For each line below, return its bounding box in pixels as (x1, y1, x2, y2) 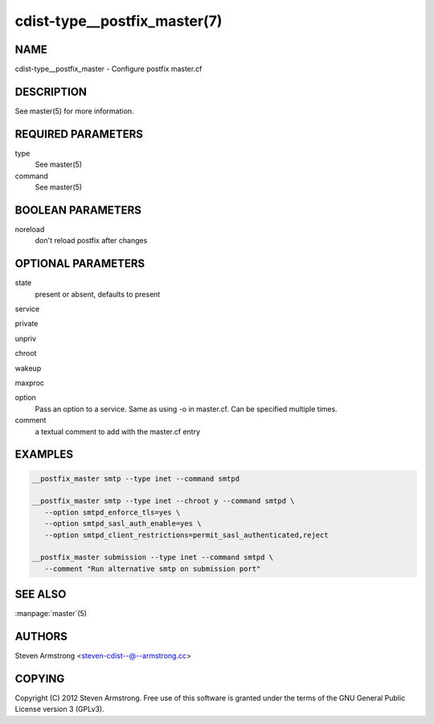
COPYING (14, 672, 65, 685)
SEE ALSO (14, 588, 67, 602)
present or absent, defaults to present (35, 289, 161, 299)
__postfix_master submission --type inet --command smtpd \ (31, 552, 274, 562)
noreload (14, 224, 45, 234)
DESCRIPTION (14, 85, 88, 98)
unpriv (14, 333, 36, 343)
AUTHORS (14, 629, 68, 643)
